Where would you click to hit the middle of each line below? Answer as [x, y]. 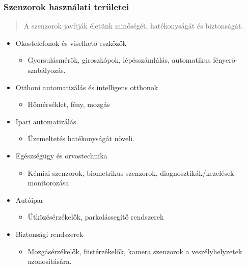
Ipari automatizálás [46, 121]
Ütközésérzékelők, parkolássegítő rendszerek [96, 217]
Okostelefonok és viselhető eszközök [71, 43]
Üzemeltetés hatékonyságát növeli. [81, 138]
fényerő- [225, 60]
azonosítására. [50, 261]
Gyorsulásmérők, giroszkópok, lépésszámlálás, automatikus [119, 60]
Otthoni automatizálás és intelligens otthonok [87, 87]
